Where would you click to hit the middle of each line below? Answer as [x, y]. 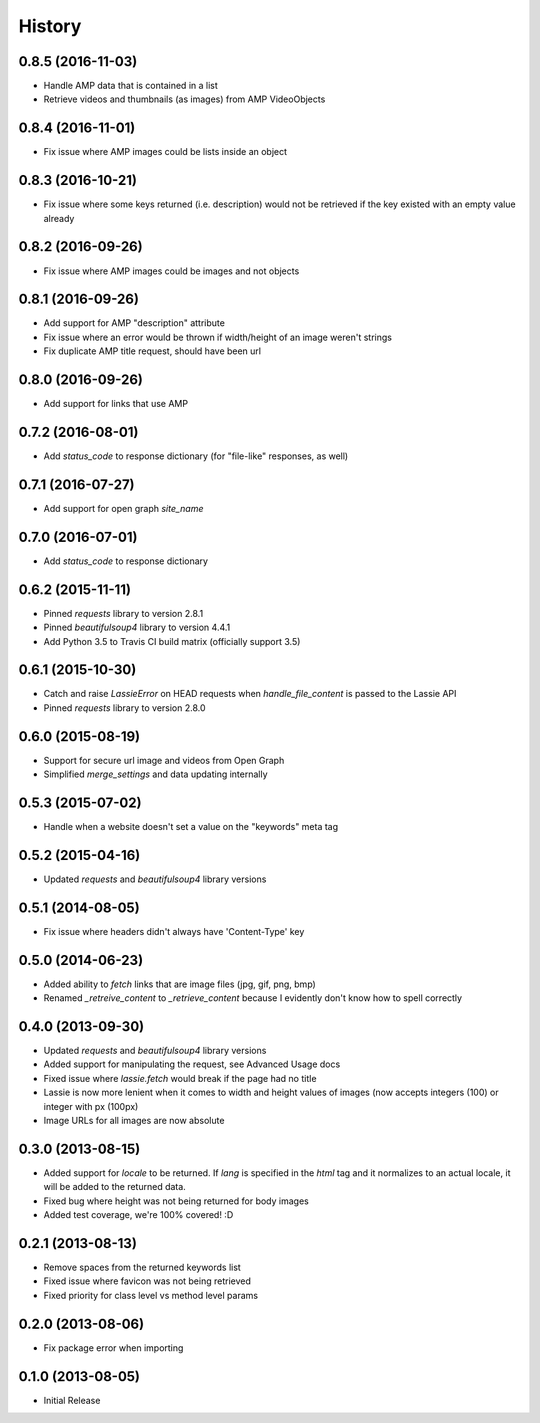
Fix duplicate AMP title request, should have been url [152, 351]
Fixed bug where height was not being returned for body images [176, 1201]
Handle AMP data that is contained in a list [131, 86]
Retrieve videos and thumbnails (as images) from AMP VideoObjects [184, 99]
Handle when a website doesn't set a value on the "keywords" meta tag [191, 827]
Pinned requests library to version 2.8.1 [123, 613]
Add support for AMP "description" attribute [134, 323]
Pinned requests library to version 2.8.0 [124, 707]
